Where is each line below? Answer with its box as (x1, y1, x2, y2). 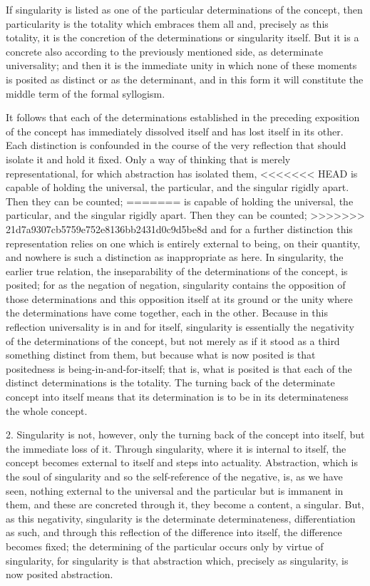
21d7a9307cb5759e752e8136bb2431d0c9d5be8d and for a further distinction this (6, 221, 353, 236)
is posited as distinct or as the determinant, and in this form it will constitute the (6, 71, 364, 86)
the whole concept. (6, 403, 88, 418)
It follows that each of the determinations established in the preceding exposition (6, 110, 360, 125)
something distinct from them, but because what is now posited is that (6, 347, 316, 362)
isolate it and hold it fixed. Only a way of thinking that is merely (6, 151, 291, 166)
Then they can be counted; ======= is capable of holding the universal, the (6, 193, 354, 208)
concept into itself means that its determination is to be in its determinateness (6, 389, 349, 404)
